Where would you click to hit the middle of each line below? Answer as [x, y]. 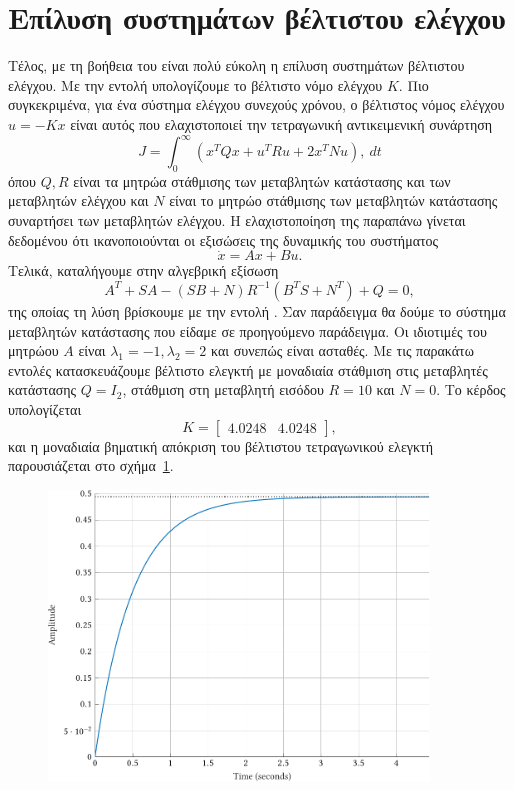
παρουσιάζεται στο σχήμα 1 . [91, 465]
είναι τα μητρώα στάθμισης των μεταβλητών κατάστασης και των [262, 180]
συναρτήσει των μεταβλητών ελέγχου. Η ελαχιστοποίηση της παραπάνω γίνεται [237, 219]
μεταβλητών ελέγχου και [78, 200]
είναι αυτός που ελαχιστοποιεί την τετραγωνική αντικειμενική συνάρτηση [281, 123]
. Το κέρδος [471, 389]
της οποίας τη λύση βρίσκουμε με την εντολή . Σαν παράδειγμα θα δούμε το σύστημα [257, 310]
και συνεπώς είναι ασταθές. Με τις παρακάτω [342, 350]
